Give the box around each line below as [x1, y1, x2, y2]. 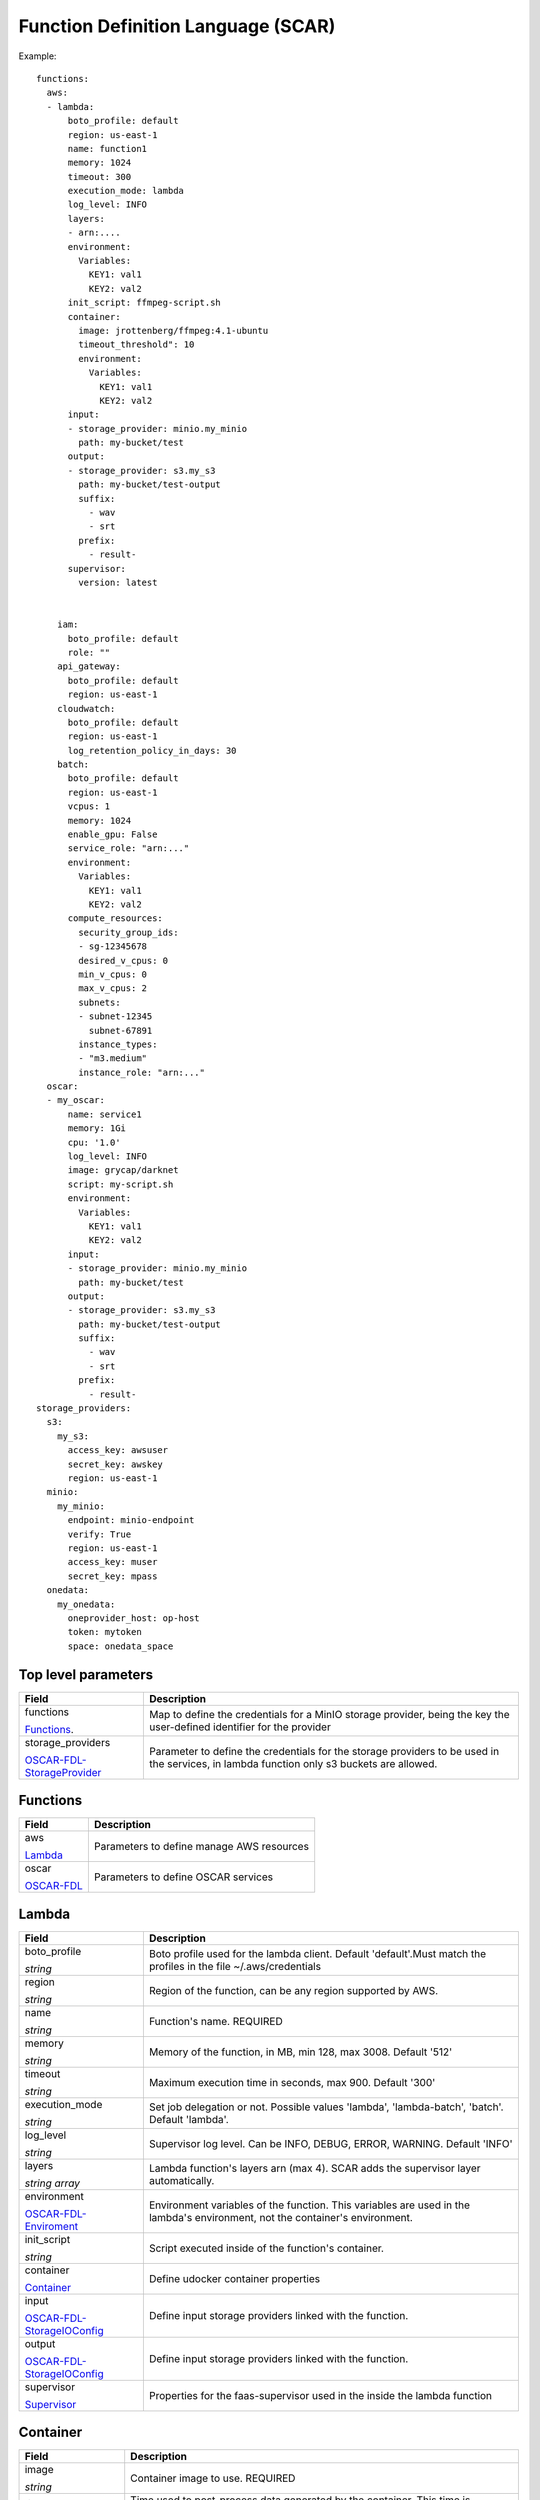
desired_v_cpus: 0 [78, 955, 169, 966]
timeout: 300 [67, 171, 132, 182]
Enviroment [24, 2219, 79, 2233]
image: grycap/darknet [67, 1165, 179, 1176]
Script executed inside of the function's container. [148, 2241, 385, 2255]
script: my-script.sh [67, 1178, 174, 1190]
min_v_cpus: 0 [78, 968, 148, 980]
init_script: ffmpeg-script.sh [67, 297, 222, 309]
